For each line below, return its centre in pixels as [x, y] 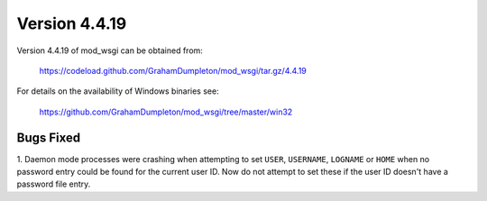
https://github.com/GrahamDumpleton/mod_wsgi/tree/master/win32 [166, 112]
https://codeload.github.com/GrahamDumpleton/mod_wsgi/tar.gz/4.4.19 [173, 70]
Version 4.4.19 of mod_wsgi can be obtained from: [110, 50]
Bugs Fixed [49, 137]
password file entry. [54, 184]
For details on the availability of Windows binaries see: [118, 91]
